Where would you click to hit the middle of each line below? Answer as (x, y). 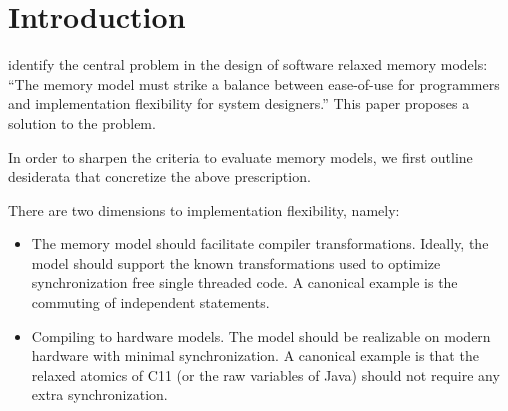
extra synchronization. (99, 394)
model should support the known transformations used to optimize (236, 262)
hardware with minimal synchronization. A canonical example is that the (255, 355)
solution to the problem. (82, 122)
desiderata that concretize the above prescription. (159, 176)
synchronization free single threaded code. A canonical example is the (244, 282)
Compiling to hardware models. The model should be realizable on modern (261, 335)
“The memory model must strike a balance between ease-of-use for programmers (254, 83)
